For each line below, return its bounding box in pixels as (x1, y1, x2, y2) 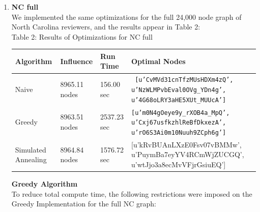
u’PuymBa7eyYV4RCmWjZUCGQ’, (131, 149, 244, 160)
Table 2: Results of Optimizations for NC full (11, 31, 153, 42)
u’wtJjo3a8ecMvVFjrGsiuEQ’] (131, 159, 226, 169)
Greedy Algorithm (11, 178, 78, 189)
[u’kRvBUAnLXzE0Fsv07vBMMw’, (131, 139, 242, 149)
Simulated (15, 144, 46, 155)
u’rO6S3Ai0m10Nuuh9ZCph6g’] (131, 129, 226, 136)
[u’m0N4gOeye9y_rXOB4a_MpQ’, (131, 109, 230, 116)
